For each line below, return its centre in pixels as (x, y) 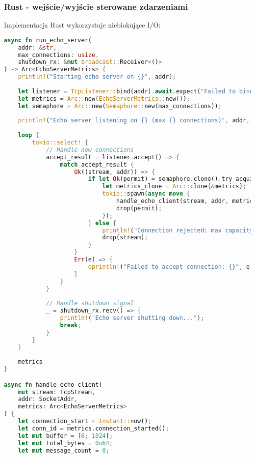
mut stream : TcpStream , (57, 392)
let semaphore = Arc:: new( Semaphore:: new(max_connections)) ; (120, 106)
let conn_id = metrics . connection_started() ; (93, 428)
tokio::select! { (60, 143)
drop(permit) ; (139, 208)
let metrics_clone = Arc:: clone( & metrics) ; (174, 186)
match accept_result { (97, 164)
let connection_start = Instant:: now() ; (85, 421)
